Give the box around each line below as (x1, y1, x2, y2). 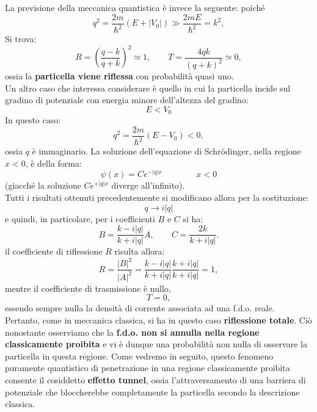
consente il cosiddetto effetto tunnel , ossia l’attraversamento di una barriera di (5, 373, 306, 386)
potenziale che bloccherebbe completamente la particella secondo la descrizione (5, 385, 300, 398)
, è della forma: (25, 156, 82, 169)
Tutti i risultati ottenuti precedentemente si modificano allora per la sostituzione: (5, 191, 309, 204)
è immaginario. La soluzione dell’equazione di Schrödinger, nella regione (32, 145, 301, 157)
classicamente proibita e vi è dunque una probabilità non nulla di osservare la (5, 338, 307, 350)
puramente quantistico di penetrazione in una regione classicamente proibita (5, 361, 290, 374)
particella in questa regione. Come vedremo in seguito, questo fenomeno (5, 349, 274, 362)
